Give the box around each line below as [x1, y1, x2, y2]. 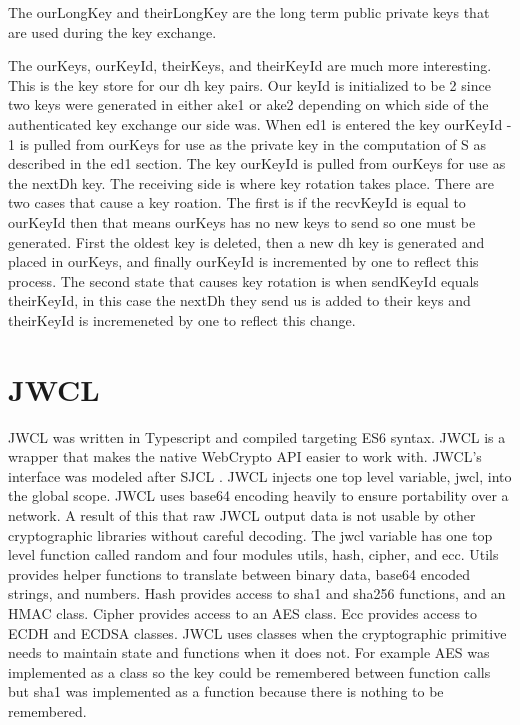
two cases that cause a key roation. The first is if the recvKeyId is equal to [8, 192, 466, 213]
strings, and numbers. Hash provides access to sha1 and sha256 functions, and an [8, 583, 506, 604]
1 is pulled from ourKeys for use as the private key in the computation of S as [8, 133, 487, 154]
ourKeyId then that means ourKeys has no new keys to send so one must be [8, 211, 476, 232]
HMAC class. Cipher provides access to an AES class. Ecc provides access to [8, 602, 478, 623]
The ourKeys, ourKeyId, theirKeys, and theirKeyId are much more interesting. [8, 55, 492, 76]
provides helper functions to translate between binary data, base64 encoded [8, 563, 471, 584]
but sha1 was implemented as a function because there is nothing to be [8, 681, 444, 702]
